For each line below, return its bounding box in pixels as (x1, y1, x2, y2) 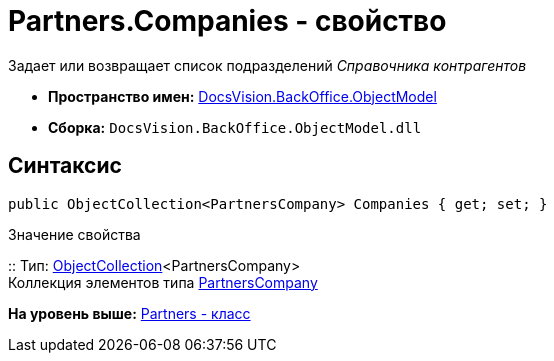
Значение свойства (8, 225, 141, 243)
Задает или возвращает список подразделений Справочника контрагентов (8, 56, 527, 74)
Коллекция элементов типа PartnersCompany (8, 273, 318, 291)
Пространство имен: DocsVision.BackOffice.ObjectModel (48, 87, 437, 105)
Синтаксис (8, 153, 122, 179)
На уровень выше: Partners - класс (8, 304, 251, 322)
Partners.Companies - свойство (8, 4, 447, 38)
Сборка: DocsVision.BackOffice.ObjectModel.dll (48, 118, 422, 136)
